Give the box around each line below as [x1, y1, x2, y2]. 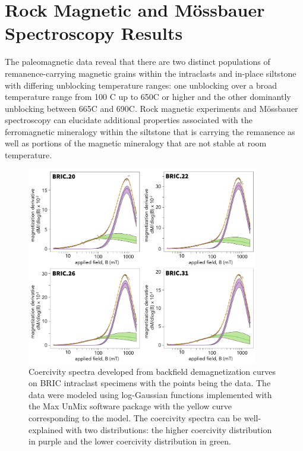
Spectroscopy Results [5, 21, 183, 45]
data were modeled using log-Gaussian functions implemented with [29, 388, 272, 400]
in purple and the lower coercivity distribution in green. [29, 435, 231, 447]
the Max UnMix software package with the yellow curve [29, 400, 232, 412]
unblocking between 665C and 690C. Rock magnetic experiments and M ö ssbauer [5, 102, 298, 114]
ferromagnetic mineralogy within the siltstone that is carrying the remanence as [5, 125, 295, 137]
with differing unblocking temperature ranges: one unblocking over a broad [5, 79, 277, 91]
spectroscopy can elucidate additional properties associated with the [5, 114, 253, 126]
